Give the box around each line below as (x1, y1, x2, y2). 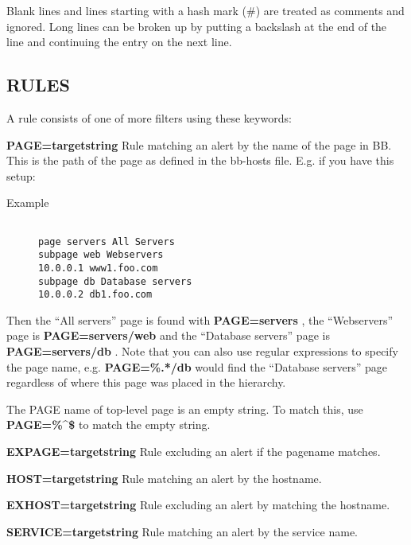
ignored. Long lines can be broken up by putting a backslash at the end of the (6, 18, 387, 34)
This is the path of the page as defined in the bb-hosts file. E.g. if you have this (6, 152, 394, 169)
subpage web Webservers (38, 249, 164, 261)
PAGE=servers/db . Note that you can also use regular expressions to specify (6, 343, 398, 360)
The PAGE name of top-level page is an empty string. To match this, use (6, 400, 363, 417)
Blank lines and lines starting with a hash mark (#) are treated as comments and (6, 2, 405, 18)
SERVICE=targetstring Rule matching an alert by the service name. (6, 523, 358, 539)
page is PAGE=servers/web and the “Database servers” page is (6, 327, 330, 344)
